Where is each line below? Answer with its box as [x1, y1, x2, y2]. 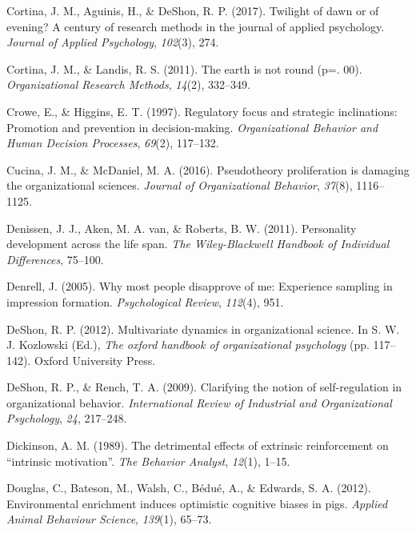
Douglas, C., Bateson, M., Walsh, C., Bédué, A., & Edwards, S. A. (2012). [6, 479, 371, 496]
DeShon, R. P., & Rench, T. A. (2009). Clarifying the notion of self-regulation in [6, 379, 402, 395]
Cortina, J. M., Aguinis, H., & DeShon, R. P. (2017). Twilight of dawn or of [6, 2, 379, 18]
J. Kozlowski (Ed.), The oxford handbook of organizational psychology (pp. [6, 336, 370, 353]
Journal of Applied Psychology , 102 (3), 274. [6, 34, 219, 50]
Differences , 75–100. [6, 250, 104, 267]
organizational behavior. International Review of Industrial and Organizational [6, 394, 392, 411]
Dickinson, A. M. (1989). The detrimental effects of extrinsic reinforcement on [6, 437, 389, 454]
